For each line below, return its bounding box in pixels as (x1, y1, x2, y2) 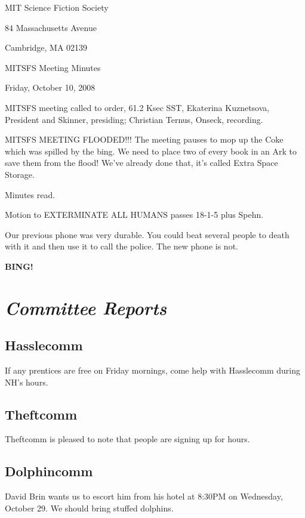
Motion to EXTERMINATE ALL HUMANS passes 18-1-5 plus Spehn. (5, 208, 264, 221)
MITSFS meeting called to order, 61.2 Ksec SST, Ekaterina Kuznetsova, (5, 101, 270, 113)
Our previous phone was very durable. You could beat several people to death (5, 228, 289, 240)
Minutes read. (5, 188, 56, 201)
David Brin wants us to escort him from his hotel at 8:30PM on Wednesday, (5, 490, 283, 502)
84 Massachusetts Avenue (5, 21, 97, 33)
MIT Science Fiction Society (5, 1, 109, 13)
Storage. (5, 168, 35, 180)
